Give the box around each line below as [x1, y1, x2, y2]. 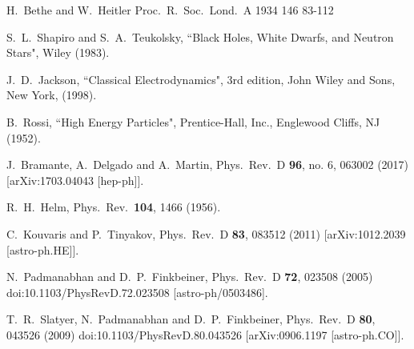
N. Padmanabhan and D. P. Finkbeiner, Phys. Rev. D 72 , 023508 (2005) [6, 268, 373, 285]
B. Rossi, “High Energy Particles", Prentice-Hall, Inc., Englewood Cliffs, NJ [6, 113, 380, 130]
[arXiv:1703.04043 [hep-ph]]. [6, 171, 144, 188]
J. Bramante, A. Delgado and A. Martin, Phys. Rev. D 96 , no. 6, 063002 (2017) [6, 156, 409, 173]
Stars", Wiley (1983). [6, 44, 110, 61]
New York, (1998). [6, 86, 97, 103]
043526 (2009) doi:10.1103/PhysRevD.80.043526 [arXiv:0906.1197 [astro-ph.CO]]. [6, 326, 404, 343]
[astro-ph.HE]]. [6, 241, 79, 258]
